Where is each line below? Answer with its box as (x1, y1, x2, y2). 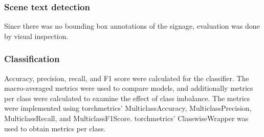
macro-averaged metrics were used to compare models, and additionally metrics (4, 83, 253, 93)
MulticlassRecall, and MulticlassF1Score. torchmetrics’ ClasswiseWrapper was (4, 113, 249, 123)
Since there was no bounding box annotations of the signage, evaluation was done (4, 21, 260, 31)
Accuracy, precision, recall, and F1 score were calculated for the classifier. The (4, 72, 249, 83)
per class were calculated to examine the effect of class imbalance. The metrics (4, 92, 250, 103)
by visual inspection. (4, 30, 69, 41)
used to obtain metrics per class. (4, 123, 106, 133)
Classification (4, 52, 60, 65)
